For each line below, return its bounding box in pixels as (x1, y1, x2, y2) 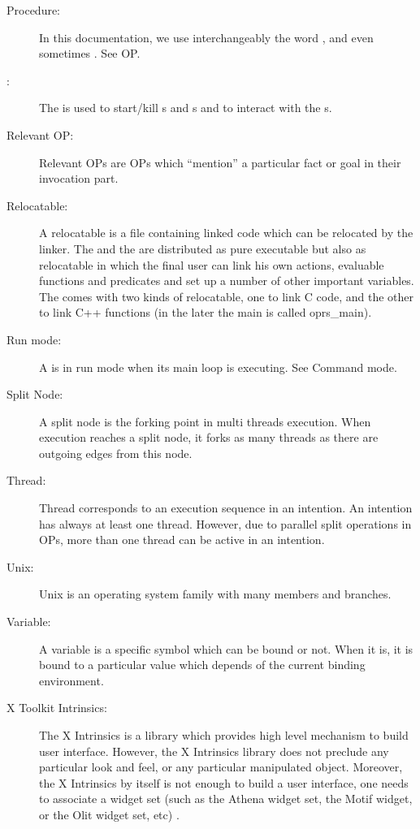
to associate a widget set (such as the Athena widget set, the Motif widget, (39, 790, 413, 807)
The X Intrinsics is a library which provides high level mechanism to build (39, 727, 409, 743)
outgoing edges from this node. (39, 444, 193, 461)
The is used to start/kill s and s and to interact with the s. (39, 99, 332, 116)
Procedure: (6, 2, 61, 18)
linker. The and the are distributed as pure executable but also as (39, 240, 366, 257)
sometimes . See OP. (39, 45, 141, 62)
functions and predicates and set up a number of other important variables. (39, 272, 414, 289)
